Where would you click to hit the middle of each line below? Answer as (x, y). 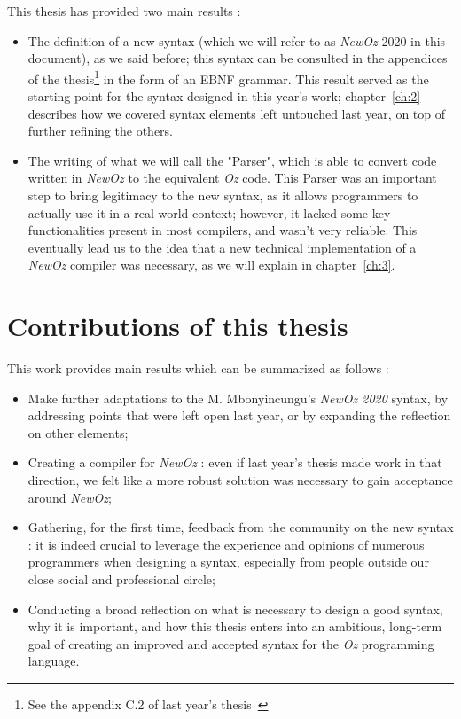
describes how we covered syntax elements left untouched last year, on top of (237, 113)
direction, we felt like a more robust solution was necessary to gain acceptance (240, 480)
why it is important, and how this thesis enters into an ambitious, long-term (235, 626)
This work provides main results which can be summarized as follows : (198, 368)
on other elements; (78, 432)
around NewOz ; (70, 497)
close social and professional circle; (121, 579)
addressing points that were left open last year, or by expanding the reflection (239, 415)
